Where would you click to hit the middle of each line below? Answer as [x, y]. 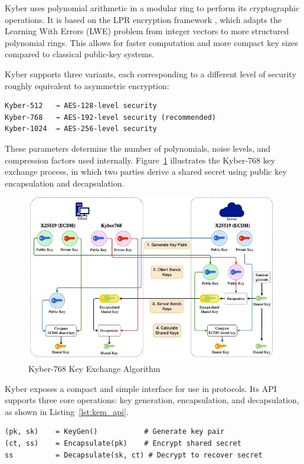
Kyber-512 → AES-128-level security [81, 106]
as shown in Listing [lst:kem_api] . [67, 411]
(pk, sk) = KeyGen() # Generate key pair [115, 432]
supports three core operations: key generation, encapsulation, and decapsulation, [152, 400]
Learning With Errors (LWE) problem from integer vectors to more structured [147, 31]
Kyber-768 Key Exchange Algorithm [94, 369]
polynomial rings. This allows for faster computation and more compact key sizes [151, 42]
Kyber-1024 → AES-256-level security [81, 129]
